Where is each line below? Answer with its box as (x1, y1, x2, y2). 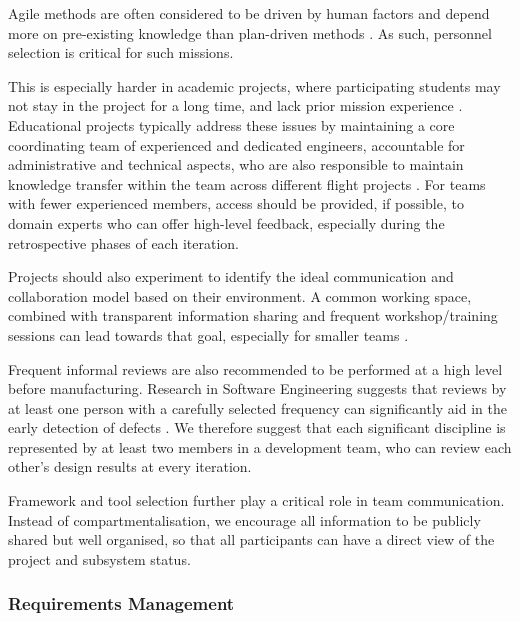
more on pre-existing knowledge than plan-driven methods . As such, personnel (8, 22, 492, 43)
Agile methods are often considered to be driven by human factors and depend (8, 3, 490, 23)
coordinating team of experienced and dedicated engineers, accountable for (8, 134, 465, 155)
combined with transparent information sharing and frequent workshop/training (8, 305, 498, 326)
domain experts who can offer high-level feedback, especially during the (8, 212, 445, 233)
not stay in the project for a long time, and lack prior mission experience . (8, 95, 463, 116)
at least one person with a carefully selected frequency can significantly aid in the (8, 397, 507, 418)
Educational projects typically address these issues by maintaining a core (8, 114, 455, 135)
